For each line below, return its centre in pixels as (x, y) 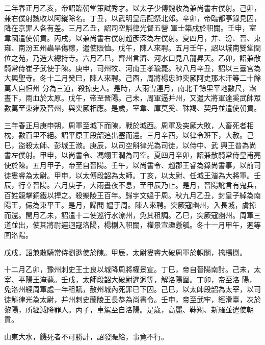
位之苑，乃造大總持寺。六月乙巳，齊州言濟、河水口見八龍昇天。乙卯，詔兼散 (132, 57)
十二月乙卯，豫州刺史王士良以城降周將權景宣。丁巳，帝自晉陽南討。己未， (129, 269)
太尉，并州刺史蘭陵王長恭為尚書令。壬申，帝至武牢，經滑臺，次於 (150, 299)
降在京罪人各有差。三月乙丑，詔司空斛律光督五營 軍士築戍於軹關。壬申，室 (130, 28)
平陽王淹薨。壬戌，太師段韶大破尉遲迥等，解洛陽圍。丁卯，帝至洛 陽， (137, 279)
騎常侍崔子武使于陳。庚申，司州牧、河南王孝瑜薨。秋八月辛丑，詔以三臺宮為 (132, 68)
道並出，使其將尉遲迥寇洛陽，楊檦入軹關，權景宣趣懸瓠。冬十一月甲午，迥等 (132, 225)
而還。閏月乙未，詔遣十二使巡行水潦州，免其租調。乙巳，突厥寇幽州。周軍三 (132, 215)
